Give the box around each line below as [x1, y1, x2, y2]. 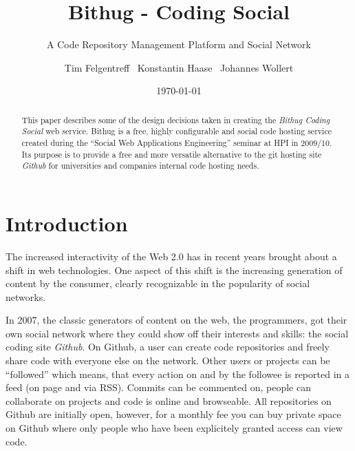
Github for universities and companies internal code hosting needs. [21, 160, 259, 171]
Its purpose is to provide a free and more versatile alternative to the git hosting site [21, 148, 322, 160]
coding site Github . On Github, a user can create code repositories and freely [6, 339, 330, 354]
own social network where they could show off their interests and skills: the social [6, 326, 349, 340]
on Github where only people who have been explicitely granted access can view [6, 421, 343, 435]
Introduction [6, 209, 128, 237]
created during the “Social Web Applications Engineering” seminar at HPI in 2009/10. [21, 137, 332, 149]
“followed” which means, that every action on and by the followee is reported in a [6, 366, 349, 381]
